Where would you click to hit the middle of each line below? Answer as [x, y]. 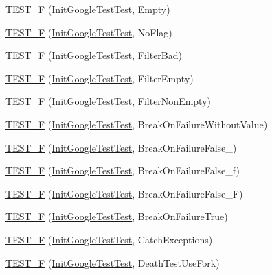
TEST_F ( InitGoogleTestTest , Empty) [88, 9]
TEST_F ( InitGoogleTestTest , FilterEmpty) [100, 78]
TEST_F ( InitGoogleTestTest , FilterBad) [94, 55]
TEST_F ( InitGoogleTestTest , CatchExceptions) [109, 239]
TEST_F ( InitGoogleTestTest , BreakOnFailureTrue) [117, 216]
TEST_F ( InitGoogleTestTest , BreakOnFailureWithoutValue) [137, 124]
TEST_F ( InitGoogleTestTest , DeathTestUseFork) [113, 262]
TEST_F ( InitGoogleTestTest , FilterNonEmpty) [109, 101]
